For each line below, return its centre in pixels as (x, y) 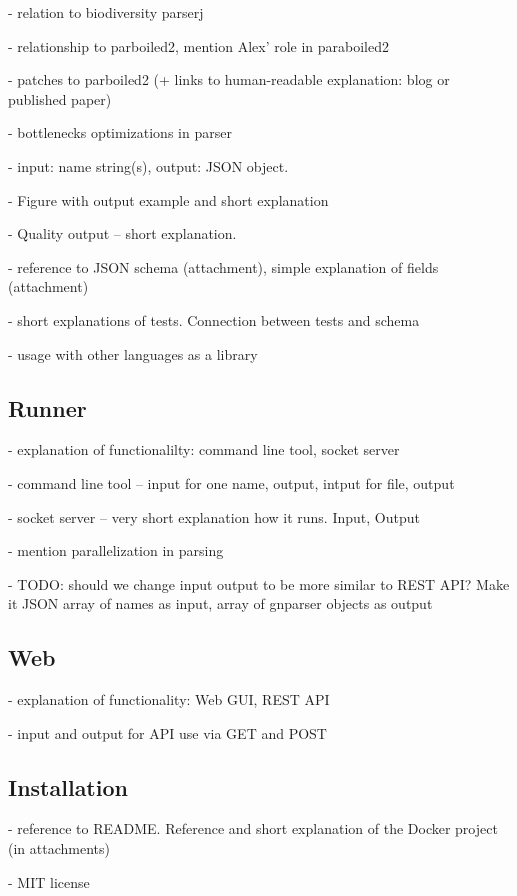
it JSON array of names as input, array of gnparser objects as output (220, 603)
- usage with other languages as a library (133, 353)
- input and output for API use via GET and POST (167, 732)
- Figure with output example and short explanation (168, 199)
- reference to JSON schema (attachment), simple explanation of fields (223, 266)
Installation (68, 786)
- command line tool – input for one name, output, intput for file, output (231, 482)
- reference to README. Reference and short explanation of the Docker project (253, 828)
